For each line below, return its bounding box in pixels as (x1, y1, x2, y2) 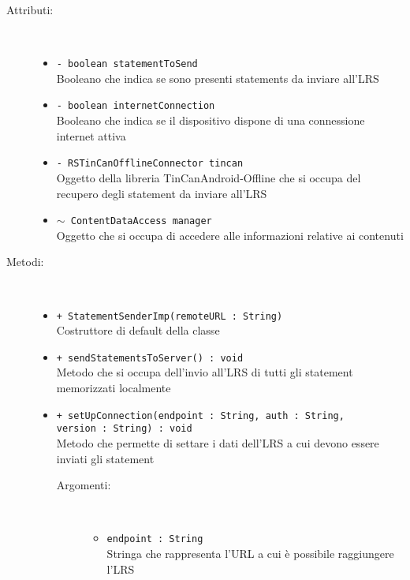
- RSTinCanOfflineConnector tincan (56, 158, 244, 170)
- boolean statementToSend (56, 58, 198, 70)
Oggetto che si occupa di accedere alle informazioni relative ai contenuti (56, 226, 404, 243)
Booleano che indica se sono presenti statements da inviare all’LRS (56, 69, 379, 86)
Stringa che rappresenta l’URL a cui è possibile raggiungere (106, 545, 394, 561)
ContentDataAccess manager (70, 215, 212, 227)
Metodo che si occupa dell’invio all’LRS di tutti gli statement (56, 364, 353, 380)
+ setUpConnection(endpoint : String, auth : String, (56, 410, 345, 421)
